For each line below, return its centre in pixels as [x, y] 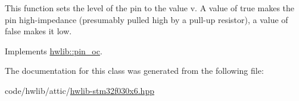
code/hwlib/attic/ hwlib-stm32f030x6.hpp [80, 90]
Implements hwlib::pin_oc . [54, 50]
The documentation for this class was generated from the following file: [134, 71]
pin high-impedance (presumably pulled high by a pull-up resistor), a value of [147, 19]
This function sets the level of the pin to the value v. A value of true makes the [150, 8]
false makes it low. [38, 31]
